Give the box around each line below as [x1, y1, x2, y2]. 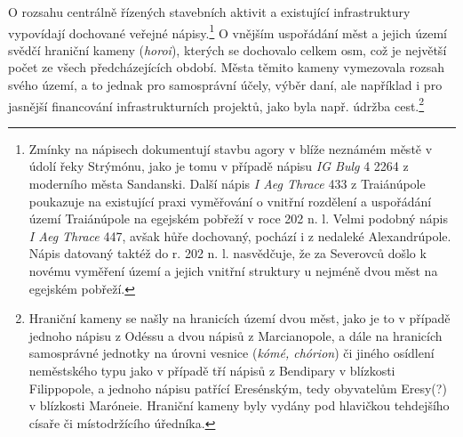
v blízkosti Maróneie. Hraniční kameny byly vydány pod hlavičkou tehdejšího [28, 396, 450, 415]
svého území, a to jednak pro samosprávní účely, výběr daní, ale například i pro [8, 76, 443, 94]
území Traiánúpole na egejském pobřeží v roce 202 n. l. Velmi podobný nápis [28, 209, 449, 228]
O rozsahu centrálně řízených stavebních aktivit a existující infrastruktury [8, 3, 411, 20]
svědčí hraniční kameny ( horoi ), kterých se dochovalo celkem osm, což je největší [8, 40, 447, 59]
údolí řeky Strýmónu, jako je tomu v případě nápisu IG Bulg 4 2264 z [28, 157, 409, 175]
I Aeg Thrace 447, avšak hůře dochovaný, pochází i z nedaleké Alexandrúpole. [28, 226, 451, 245]
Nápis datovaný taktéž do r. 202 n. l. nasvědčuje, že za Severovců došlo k [28, 244, 427, 263]
